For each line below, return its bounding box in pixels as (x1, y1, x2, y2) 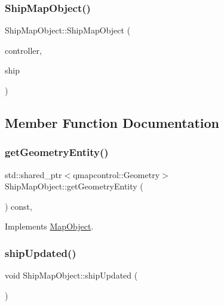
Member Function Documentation (5, 113, 220, 131)
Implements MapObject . (5, 220, 94, 232)
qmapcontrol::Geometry (73, 168, 160, 180)
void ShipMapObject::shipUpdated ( (5, 269, 138, 281)
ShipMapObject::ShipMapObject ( (5, 24, 131, 36)
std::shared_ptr (5, 168, 62, 180)
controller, (5, 44, 42, 56)
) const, (5, 200, 32, 212)
